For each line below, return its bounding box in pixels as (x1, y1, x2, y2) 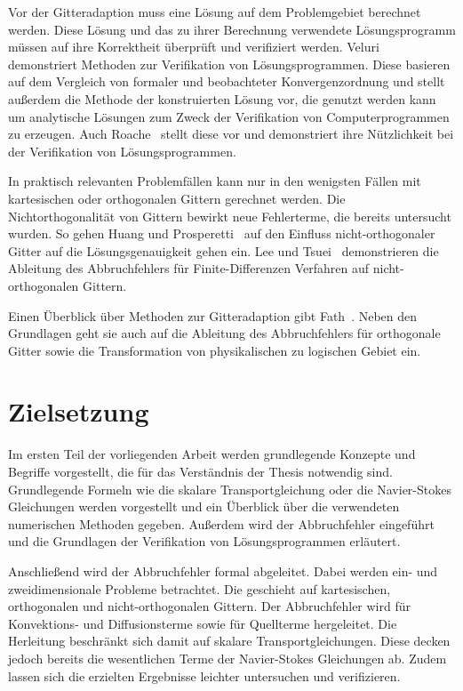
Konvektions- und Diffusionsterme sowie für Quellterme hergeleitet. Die (8, 614, 397, 632)
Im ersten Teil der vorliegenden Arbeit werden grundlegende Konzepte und (8, 445, 416, 463)
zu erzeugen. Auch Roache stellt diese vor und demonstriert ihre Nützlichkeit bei (8, 125, 454, 143)
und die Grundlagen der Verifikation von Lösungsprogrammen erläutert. (8, 532, 401, 550)
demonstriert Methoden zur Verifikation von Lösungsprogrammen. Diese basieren (8, 54, 451, 73)
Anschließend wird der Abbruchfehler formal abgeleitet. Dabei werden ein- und (8, 561, 438, 580)
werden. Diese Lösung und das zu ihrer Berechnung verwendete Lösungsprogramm (8, 20, 456, 38)
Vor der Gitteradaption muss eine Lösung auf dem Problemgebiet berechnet (8, 3, 421, 20)
